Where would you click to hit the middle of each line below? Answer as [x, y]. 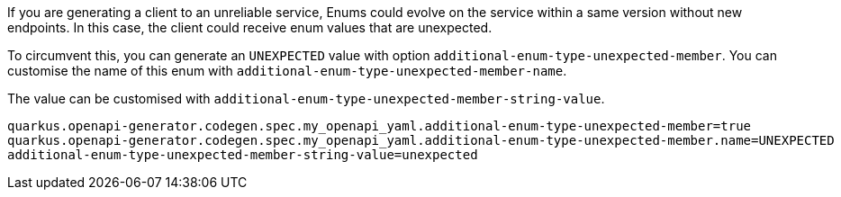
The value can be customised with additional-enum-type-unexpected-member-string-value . [306, 98]
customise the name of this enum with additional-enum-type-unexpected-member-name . [287, 71]
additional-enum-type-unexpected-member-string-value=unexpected [243, 155]
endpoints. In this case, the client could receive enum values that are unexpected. [250, 27]
